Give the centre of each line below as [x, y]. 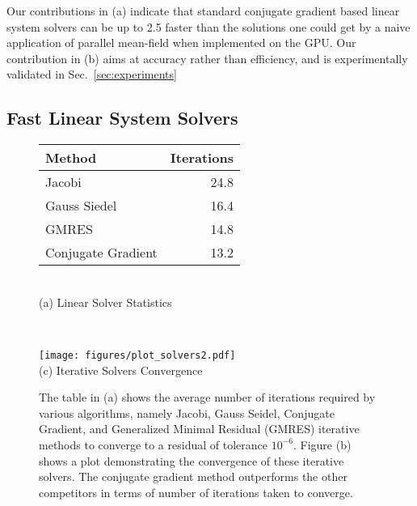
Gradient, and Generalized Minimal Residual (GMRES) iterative [199, 429]
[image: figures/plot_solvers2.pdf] [137, 355]
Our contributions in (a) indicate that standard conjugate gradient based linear [203, 11]
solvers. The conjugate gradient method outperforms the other [193, 476]
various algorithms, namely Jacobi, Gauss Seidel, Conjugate [187, 412]
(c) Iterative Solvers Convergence [121, 370]
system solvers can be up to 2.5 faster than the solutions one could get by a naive [208, 26]
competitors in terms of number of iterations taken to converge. [196, 492]
